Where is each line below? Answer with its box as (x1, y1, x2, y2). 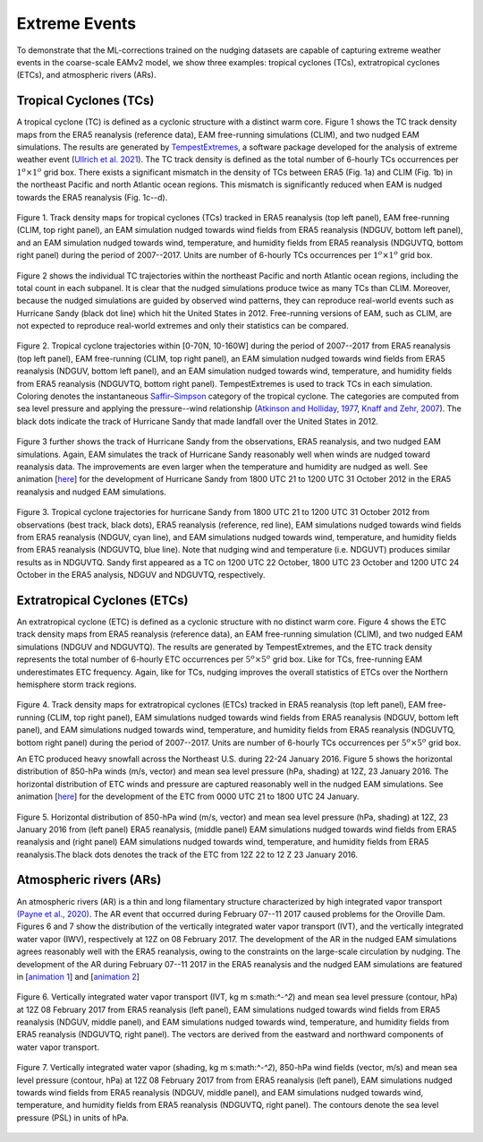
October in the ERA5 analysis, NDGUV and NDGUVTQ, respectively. (16, 570, 266, 580)
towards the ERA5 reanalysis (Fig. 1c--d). (16, 192, 168, 202)
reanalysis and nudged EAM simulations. (16, 486, 167, 497)
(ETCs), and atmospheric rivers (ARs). (16, 70, 157, 81)
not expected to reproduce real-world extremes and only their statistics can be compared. (16, 321, 349, 331)
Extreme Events (16, 13, 137, 33)
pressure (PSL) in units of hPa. (16, 1112, 129, 1123)
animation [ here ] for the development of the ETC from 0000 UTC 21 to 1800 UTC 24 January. (16, 791, 360, 802)
